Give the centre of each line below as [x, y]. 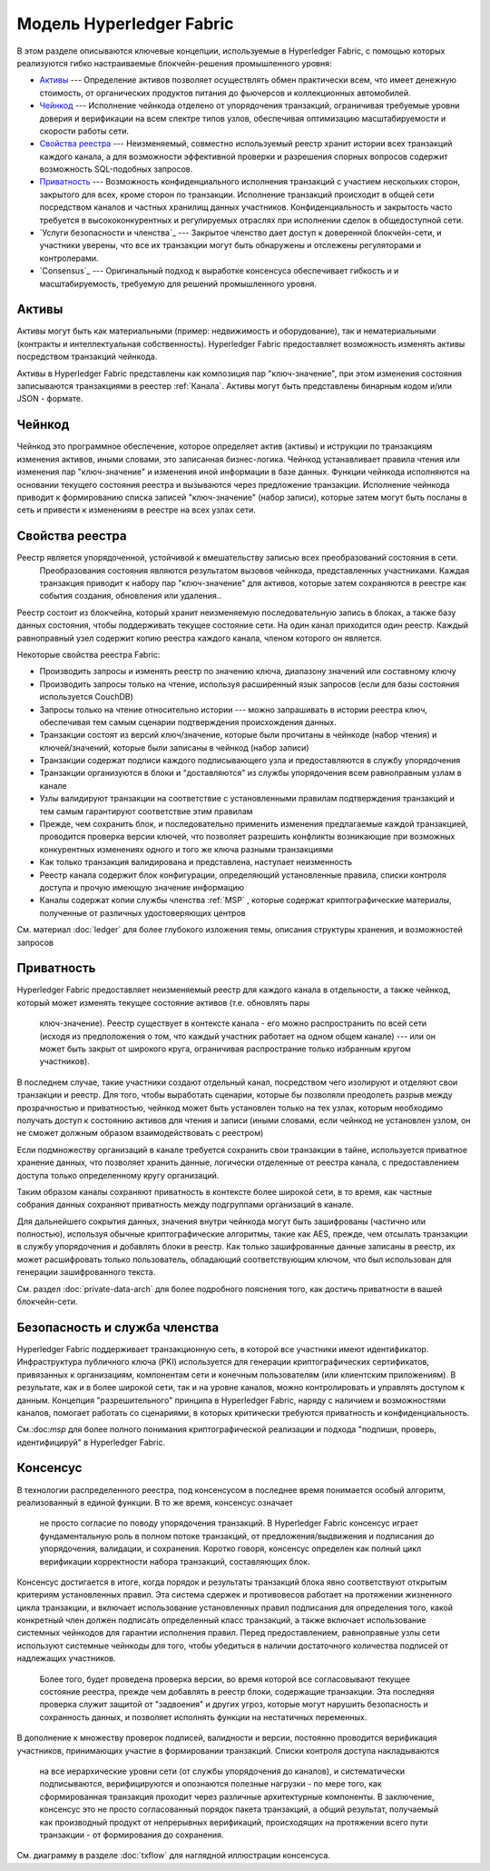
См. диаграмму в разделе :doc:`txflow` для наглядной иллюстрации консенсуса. [174, 1856]
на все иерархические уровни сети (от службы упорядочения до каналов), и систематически [222, 1771]
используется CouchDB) [86, 697]
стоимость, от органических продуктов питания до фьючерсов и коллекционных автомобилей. [225, 93]
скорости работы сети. [84, 131]
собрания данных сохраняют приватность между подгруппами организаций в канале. [185, 1205]
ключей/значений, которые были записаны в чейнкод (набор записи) [174, 747]
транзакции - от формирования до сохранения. [132, 1835]
